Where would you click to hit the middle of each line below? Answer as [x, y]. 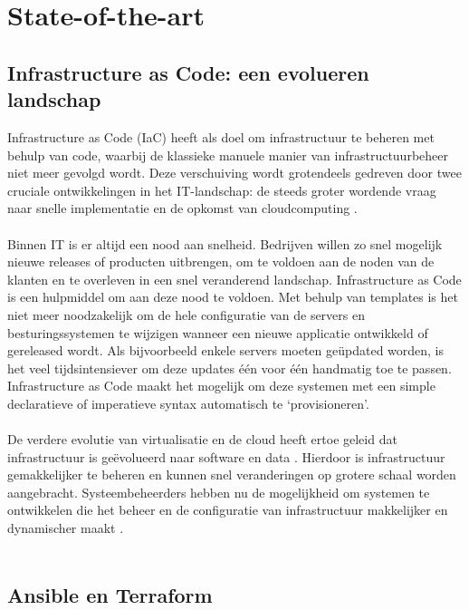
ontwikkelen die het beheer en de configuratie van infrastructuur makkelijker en [228, 510]
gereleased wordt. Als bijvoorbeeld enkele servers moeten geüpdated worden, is [226, 350]
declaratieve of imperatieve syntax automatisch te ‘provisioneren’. [188, 403]
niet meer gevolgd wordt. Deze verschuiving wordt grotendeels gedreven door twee [234, 173]
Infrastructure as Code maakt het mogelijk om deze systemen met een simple [221, 386]
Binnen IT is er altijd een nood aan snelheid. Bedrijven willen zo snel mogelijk [225, 243]
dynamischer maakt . [66, 528]
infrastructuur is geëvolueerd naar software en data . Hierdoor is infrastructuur [226, 456]
